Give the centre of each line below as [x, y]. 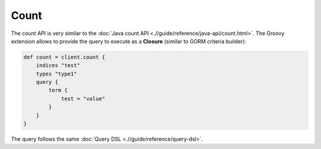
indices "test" [58, 66]
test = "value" [83, 99]
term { [58, 90]
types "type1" [56, 74]
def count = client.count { [64, 57]
